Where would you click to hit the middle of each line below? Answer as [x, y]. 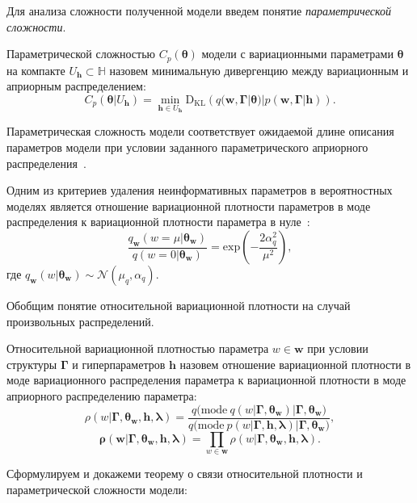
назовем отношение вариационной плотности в [295, 364]
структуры [32, 364]
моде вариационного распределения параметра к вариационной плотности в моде [206, 380]
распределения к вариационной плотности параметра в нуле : [158, 222]
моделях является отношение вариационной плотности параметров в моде [189, 205]
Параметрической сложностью [81, 54]
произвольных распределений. [80, 321]
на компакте [36, 70]
